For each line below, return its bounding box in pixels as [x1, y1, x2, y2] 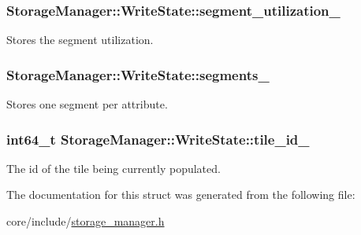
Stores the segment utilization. [6, 31, 154, 48]
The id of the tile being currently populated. [6, 160, 221, 176]
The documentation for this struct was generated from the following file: [6, 186, 355, 203]
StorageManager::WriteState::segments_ [6, 64, 270, 84]
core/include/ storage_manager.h [6, 213, 165, 229]
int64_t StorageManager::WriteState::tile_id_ [6, 129, 310, 149]
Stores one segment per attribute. [6, 96, 168, 112]
